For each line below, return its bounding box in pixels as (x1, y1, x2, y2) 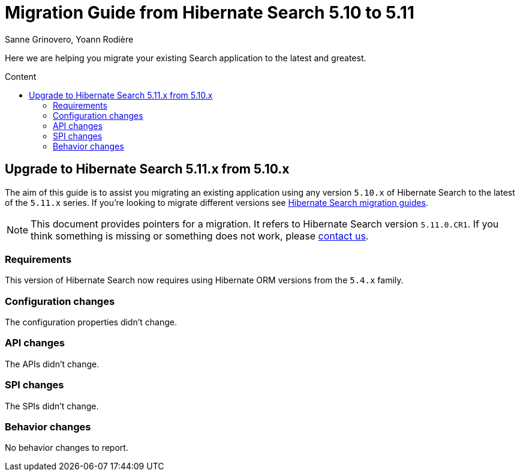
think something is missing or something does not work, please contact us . (31, 229, 369, 242)
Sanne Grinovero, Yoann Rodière (5, 34, 134, 44)
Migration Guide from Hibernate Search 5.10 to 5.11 (5, 2, 414, 23)
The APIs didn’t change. (5, 358, 100, 369)
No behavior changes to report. (5, 442, 128, 453)
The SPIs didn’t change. (5, 400, 99, 411)
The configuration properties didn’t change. (5, 317, 177, 328)
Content (5, 71, 37, 82)
